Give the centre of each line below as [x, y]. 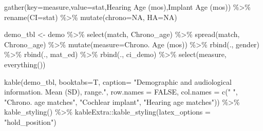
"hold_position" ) [30, 121]
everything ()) [25, 64]
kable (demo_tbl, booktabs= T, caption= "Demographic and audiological [118, 81]
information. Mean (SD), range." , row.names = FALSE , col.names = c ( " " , [121, 92]
